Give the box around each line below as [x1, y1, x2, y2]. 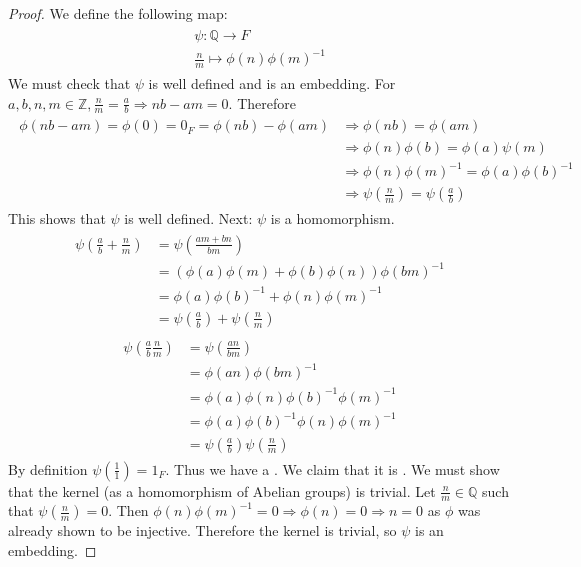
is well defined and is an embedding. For [148, 73, 396, 94]
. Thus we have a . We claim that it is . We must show [165, 458, 500, 479]
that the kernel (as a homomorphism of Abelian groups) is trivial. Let [8, 480, 436, 501]
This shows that [8, 208, 106, 229]
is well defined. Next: [124, 208, 253, 229]
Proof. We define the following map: [8, 3, 228, 23]
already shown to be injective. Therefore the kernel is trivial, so [8, 520, 397, 541]
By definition [8, 458, 88, 479]
